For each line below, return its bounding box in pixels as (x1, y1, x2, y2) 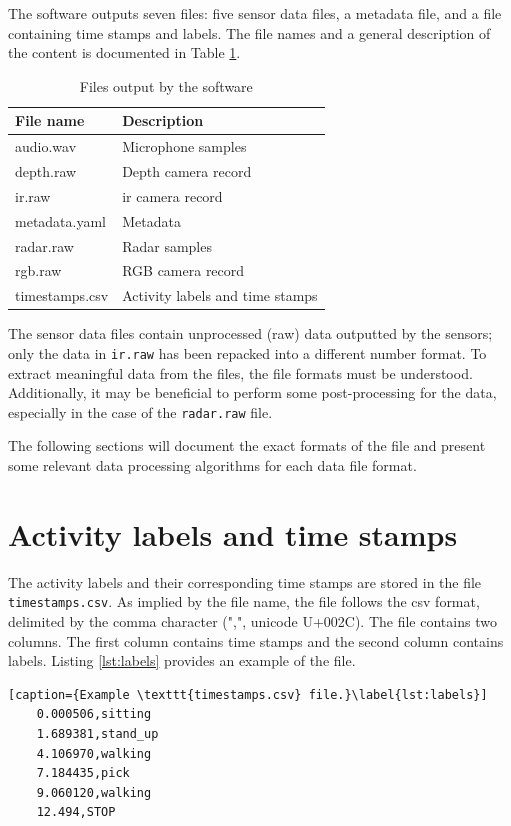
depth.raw (15, 161, 77, 182)
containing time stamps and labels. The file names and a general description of (8, 22, 491, 43)
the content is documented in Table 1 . (8, 42, 241, 63)
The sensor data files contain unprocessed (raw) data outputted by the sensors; (8, 323, 493, 344)
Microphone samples (122, 136, 247, 157)
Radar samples (122, 235, 212, 256)
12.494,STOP (36, 805, 116, 820)
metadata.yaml (15, 210, 106, 231)
